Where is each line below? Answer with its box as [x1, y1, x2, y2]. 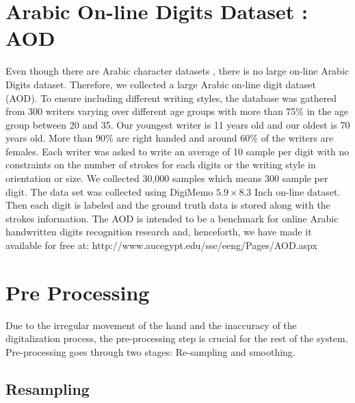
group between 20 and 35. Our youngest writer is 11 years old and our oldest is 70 [5, 117, 350, 131]
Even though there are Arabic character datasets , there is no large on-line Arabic [5, 64, 350, 78]
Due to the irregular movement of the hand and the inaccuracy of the [5, 317, 297, 332]
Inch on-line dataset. [254, 184, 341, 198]
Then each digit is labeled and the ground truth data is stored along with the [5, 198, 330, 212]
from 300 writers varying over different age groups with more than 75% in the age [5, 104, 349, 118]
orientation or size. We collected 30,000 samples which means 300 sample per [5, 171, 328, 185]
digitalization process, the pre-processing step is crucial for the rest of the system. [5, 331, 348, 346]
